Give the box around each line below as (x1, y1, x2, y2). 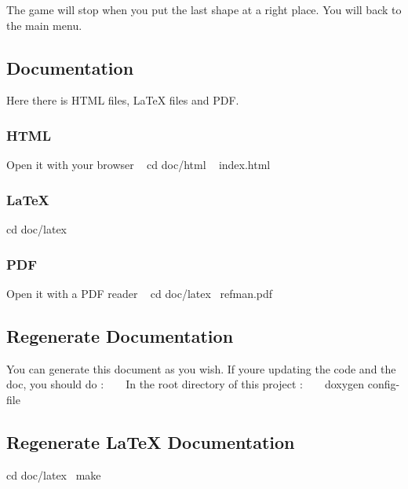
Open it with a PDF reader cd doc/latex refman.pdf (6, 285, 273, 301)
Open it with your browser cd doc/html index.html (6, 156, 271, 173)
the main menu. (6, 17, 82, 33)
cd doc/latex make (6, 466, 101, 483)
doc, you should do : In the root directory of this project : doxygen (6, 376, 365, 392)
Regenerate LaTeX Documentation (6, 429, 295, 454)
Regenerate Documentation (6, 323, 234, 347)
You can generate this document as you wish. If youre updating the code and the (6, 360, 396, 377)
